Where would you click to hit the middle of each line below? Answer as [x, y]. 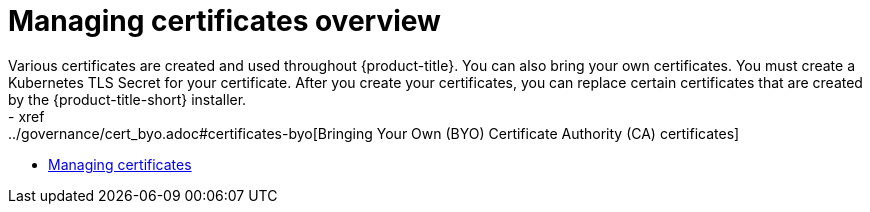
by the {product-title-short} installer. [127, 99]
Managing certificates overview [224, 21]
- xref [26, 116]
